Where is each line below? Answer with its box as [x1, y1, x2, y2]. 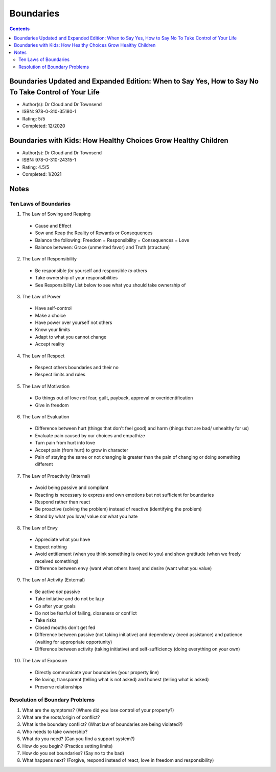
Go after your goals [35, 603, 76, 609]
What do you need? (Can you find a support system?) [22, 736, 135, 742]
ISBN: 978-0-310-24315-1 [22, 157, 77, 163]
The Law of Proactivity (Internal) [22, 473, 90, 479]
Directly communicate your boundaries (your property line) [35, 669, 159, 675]
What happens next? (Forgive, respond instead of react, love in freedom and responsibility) [22, 757, 214, 763]
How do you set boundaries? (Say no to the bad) [22, 750, 125, 756]
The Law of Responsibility [22, 256, 77, 262]
